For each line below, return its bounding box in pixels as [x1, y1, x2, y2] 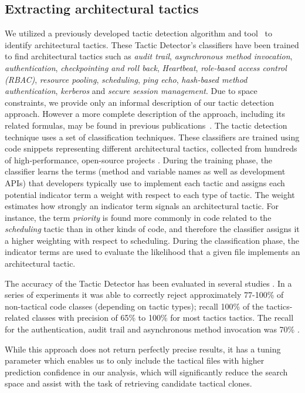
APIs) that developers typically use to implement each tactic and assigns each [5, 176, 285, 189]
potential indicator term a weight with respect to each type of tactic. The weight [5, 188, 295, 200]
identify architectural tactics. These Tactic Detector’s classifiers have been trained [5, 38, 299, 51]
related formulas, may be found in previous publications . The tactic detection [5, 119, 287, 131]
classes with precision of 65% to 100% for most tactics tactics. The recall [32, 311, 294, 324]
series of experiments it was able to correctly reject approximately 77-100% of [5, 288, 284, 301]
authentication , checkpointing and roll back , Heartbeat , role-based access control [5, 61, 287, 73]
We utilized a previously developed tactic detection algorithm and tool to [5, 27, 272, 39]
